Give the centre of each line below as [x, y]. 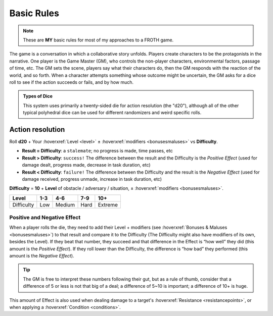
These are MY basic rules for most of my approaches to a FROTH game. [98, 40]
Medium [65, 204]
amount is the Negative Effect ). [42, 256]
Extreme [108, 204]
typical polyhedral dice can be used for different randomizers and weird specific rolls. [112, 113]
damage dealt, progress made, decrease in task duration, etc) [86, 165]
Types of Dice [38, 96]
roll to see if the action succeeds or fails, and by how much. [72, 82]
